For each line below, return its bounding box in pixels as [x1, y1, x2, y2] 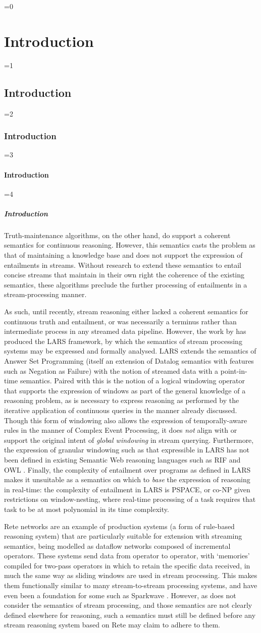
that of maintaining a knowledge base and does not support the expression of [4, 250, 243, 260]
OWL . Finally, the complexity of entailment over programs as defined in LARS [4, 464, 251, 475]
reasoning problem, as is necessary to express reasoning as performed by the [4, 395, 239, 406]
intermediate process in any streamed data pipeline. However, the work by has [4, 326, 246, 336]
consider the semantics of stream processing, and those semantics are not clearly [4, 600, 252, 610]
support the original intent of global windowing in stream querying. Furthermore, [4, 434, 254, 445]
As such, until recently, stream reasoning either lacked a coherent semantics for [4, 306, 248, 317]
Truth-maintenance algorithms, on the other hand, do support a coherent [4, 229, 231, 240]
